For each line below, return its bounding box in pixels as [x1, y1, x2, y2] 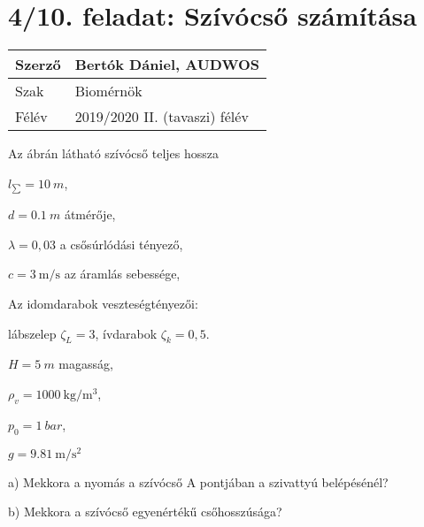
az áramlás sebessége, [64, 264, 181, 283]
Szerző [15, 54, 61, 75]
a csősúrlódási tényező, [59, 234, 183, 253]
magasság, [58, 355, 113, 373]
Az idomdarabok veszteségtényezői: [8, 294, 198, 312]
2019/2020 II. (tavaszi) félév [74, 106, 249, 127]
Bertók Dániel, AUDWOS [74, 54, 259, 75]
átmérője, [64, 205, 116, 224]
